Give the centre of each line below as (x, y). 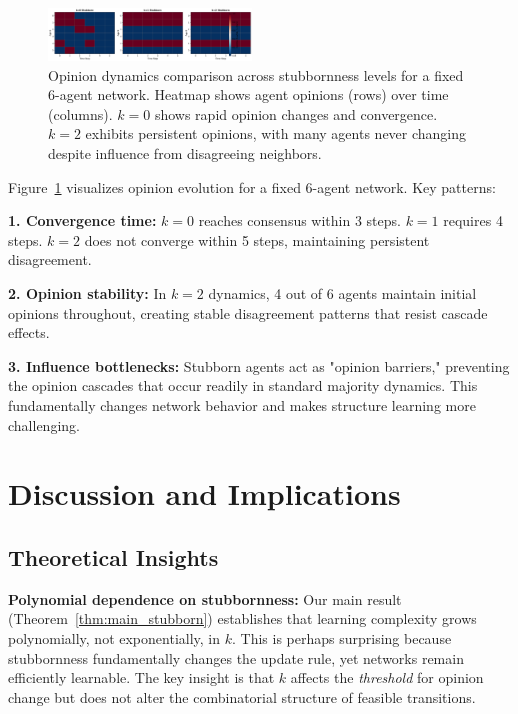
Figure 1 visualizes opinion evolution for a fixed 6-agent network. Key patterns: (252, 186)
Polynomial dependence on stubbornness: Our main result (205, 598)
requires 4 (473, 220)
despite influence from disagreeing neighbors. (185, 153)
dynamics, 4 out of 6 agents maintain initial (342, 293)
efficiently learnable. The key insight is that (141, 677)
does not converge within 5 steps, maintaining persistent (257, 239)
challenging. (44, 424)
